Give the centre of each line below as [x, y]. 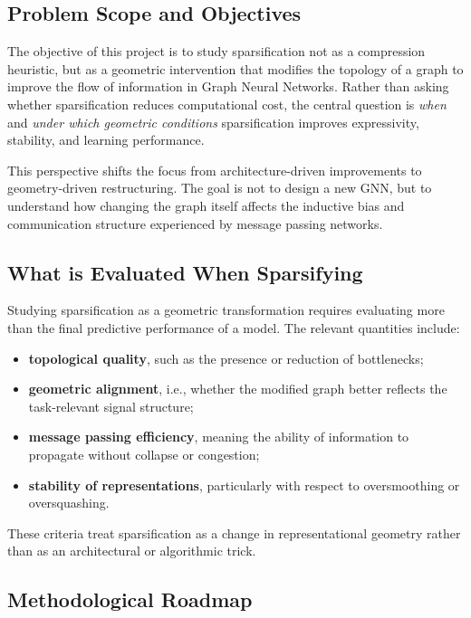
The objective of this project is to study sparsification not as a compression [216, 51]
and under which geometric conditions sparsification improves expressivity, [213, 122]
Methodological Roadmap [130, 599]
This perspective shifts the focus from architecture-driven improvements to [215, 170]
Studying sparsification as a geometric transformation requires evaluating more [226, 310]
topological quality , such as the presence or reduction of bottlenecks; [226, 358]
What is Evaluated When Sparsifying [185, 272]
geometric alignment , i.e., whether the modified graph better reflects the [238, 389]
